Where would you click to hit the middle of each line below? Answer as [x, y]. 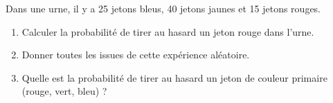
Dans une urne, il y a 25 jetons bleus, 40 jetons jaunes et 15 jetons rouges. [163, 8]
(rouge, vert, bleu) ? [64, 91]
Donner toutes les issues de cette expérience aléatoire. [136, 55]
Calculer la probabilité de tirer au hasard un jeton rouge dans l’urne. [168, 31]
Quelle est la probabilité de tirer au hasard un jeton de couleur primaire [174, 77]
